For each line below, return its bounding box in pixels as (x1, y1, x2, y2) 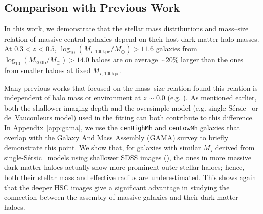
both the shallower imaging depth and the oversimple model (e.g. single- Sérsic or (4, 102, 258, 113)
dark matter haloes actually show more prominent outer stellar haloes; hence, (4, 162, 245, 172)
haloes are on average (91, 54, 158, 65)
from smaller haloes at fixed (4, 65, 91, 76)
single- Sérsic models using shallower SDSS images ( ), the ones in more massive (4, 152, 251, 162)
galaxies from (156, 43, 197, 54)
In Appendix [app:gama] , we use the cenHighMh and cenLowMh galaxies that (4, 122, 240, 133)
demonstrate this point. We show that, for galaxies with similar (4, 142, 201, 153)
